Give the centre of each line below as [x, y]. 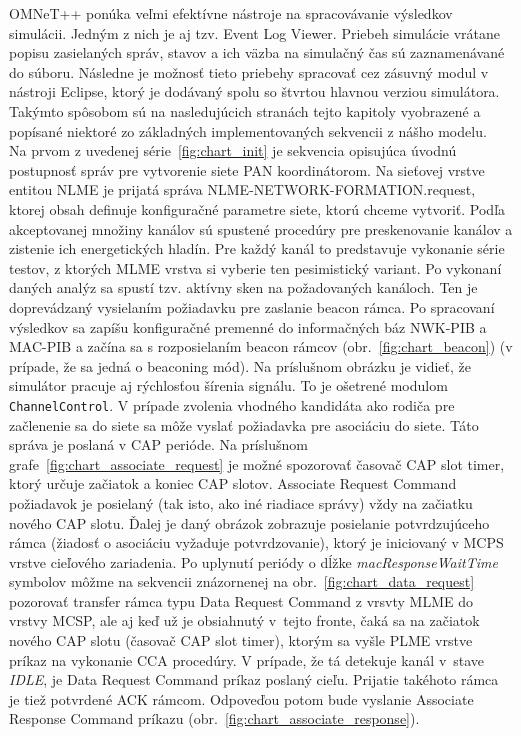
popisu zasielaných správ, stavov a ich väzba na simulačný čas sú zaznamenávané [257, 52]
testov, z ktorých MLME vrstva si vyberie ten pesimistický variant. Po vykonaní [255, 267]
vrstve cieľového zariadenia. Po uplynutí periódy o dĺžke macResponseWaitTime [253, 561]
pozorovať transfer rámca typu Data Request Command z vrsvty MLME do [241, 600]
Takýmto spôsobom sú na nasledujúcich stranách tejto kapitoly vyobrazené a [245, 110]
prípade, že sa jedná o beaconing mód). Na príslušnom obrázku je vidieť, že [240, 365]
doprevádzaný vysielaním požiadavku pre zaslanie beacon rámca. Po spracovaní [252, 306]
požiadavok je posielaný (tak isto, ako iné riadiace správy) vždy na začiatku [241, 502]
